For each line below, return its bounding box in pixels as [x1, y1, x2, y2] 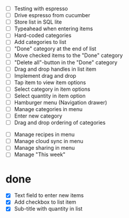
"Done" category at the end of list [14, 45, 96, 52]
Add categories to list [14, 39, 66, 46]
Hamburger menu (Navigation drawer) [14, 99, 108, 106]
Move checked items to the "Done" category [14, 52, 123, 59]
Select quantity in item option [14, 92, 86, 99]
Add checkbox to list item [14, 198, 76, 206]
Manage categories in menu [14, 105, 83, 112]
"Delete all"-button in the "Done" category [14, 59, 118, 66]
